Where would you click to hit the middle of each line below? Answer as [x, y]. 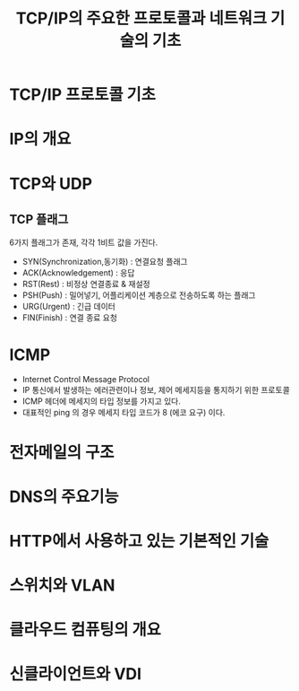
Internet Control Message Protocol [86, 380]
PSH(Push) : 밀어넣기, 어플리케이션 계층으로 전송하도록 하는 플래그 [139, 295]
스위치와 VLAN [62, 586]
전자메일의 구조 [62, 452]
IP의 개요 [40, 139]
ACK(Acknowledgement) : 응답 [78, 273]
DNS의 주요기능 [64, 497]
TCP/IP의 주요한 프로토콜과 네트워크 [141, 18]
